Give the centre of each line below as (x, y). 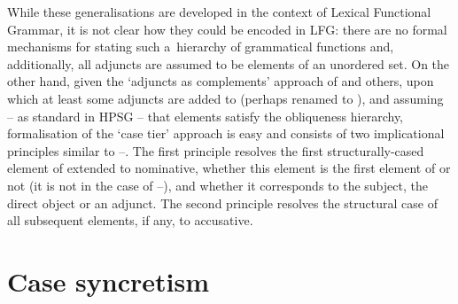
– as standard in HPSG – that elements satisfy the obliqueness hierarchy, (206, 116)
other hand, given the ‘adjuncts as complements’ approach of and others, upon (221, 81)
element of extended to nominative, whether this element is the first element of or (229, 168)
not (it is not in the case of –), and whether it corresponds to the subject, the (217, 185)
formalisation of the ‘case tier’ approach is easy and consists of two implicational (226, 133)
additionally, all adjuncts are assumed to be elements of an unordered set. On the (229, 63)
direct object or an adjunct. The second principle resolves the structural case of (222, 203)
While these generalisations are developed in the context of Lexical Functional (219, 12)
